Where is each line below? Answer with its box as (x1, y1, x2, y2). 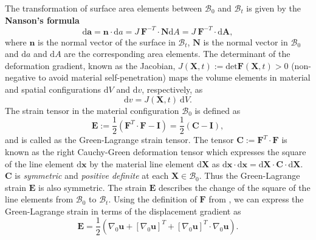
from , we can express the (208, 193, 304, 205)
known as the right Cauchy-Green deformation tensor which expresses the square (5, 145, 306, 158)
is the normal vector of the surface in (38, 35, 176, 48)
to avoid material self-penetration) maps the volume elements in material (38, 71, 311, 84)
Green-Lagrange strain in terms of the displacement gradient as (5, 204, 241, 217)
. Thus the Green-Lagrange (199, 169, 300, 182)
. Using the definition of (108, 193, 197, 205)
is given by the (246, 2, 301, 14)
